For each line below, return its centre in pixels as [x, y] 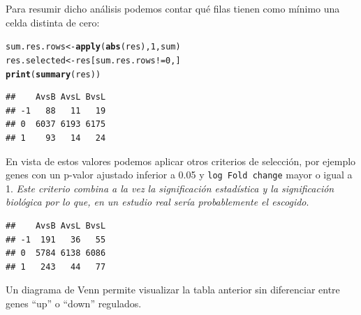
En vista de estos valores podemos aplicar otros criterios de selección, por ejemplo [181, 161]
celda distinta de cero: [53, 22]
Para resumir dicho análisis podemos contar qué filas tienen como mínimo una [173, 8]
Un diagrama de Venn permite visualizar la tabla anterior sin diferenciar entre [173, 290]
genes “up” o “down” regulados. [74, 303]
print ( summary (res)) [53, 74]
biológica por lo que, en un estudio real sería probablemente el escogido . [157, 202]
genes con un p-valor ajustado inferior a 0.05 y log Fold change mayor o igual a [179, 175]
